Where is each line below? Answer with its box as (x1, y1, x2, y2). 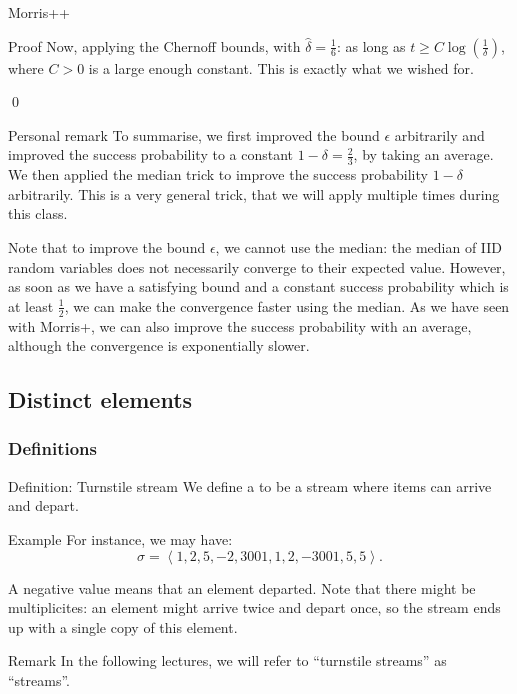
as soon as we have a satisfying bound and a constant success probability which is (8, 276, 509, 297)
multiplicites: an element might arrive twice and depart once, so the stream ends (8, 597, 501, 618)
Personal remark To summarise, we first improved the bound (8, 124, 380, 145)
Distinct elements (8, 384, 193, 415)
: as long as (336, 35, 406, 56)
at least (8, 295, 54, 316)
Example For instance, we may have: (8, 528, 233, 549)
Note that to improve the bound (8, 236, 206, 257)
